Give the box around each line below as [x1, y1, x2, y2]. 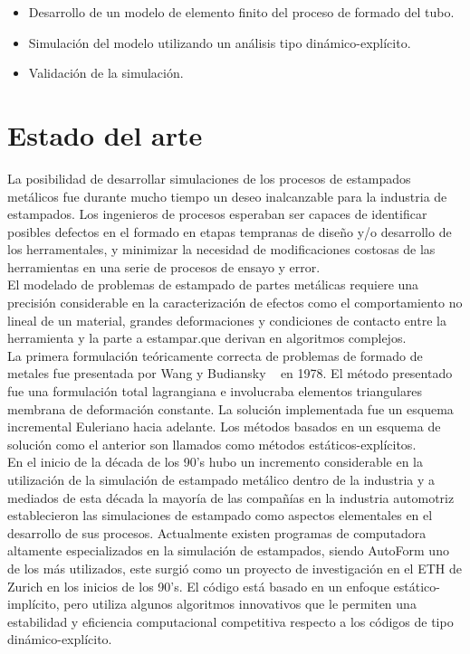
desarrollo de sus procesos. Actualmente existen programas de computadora [7, 523, 427, 542]
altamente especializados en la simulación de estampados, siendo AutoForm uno [7, 541, 449, 560]
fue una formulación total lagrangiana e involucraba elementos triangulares [7, 382, 423, 401]
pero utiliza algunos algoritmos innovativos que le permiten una [63, 594, 417, 613]
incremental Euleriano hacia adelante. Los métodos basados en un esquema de [7, 417, 441, 436]
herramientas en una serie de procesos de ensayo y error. [7, 257, 321, 276]
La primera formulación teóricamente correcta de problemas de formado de [7, 346, 423, 365]
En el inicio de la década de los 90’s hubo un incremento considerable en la [7, 452, 423, 471]
